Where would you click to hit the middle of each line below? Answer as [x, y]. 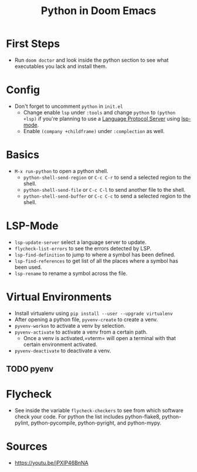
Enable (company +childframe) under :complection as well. [94, 131]
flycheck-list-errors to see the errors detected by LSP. [83, 248]
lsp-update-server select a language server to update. [80, 242]
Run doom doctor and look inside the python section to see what [91, 60]
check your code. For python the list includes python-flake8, [88, 417]
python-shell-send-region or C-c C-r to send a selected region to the [107, 177]
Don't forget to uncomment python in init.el [69, 106]
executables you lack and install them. [61, 66]
